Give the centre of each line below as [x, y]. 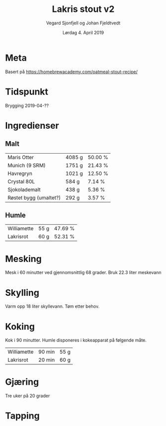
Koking [20, 326]
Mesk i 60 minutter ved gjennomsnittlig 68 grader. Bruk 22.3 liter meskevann [83, 272]
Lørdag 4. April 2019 [83, 32]
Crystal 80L [21, 181]
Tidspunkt [27, 92]
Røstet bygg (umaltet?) [34, 197]
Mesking [24, 259]
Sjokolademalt [24, 189]
